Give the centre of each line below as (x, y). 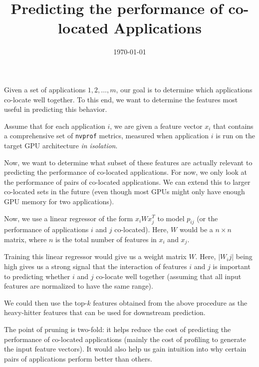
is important (232, 266)
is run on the (235, 136)
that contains (233, 126)
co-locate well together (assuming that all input (169, 276)
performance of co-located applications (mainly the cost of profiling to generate (125, 339)
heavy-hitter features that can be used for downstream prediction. (105, 312)
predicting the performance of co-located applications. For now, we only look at (126, 172)
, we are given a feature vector (156, 126)
